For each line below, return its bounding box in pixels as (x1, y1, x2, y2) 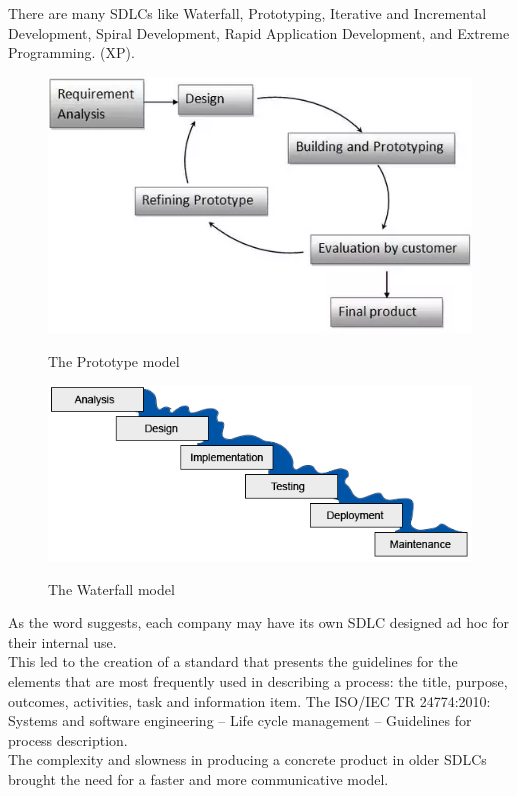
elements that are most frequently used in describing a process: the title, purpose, (8, 670, 508, 691)
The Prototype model (48, 350, 180, 371)
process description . (8, 729, 128, 750)
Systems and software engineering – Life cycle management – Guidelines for (8, 710, 472, 731)
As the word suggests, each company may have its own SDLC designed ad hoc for (8, 612, 509, 633)
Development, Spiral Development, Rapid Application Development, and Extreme (8, 22, 510, 43)
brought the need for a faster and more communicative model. (8, 768, 389, 789)
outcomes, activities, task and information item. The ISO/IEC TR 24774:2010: (8, 690, 491, 711)
